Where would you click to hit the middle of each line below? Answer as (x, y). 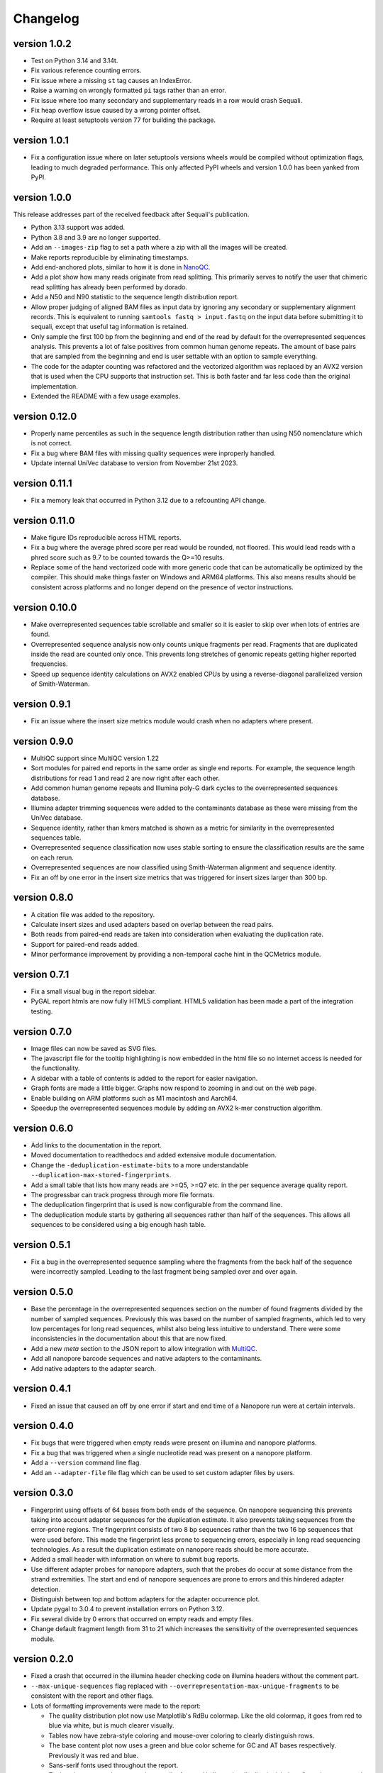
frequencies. (49, 664)
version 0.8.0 (43, 897)
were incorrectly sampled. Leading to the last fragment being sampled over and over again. (164, 1272)
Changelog (46, 18)
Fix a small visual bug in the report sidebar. (94, 991)
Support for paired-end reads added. (85, 944)
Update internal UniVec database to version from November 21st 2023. (134, 463)
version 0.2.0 (43, 1659)
